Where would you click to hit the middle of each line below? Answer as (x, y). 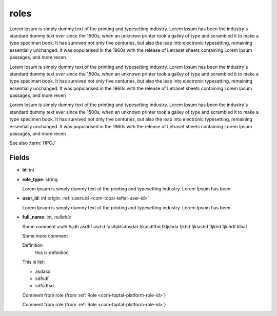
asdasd (43, 271)
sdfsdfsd (44, 286)
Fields (19, 158)
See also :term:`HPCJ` (33, 143)
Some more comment (45, 236)
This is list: (34, 262)
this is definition (52, 252)
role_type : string (40, 179)
